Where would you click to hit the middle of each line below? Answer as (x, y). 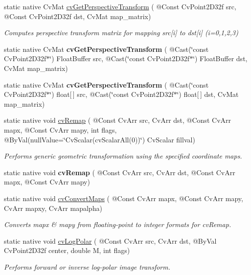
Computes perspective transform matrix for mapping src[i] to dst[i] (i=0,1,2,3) (121, 33)
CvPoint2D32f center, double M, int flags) (67, 250)
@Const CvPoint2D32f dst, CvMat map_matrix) (78, 16)
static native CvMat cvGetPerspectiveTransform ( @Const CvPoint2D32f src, (120, 6)
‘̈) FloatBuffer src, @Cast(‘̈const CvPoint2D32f (120, 58)
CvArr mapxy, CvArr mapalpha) (53, 208)
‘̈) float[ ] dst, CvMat (208, 94)
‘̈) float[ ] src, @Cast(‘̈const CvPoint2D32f (112, 94)
